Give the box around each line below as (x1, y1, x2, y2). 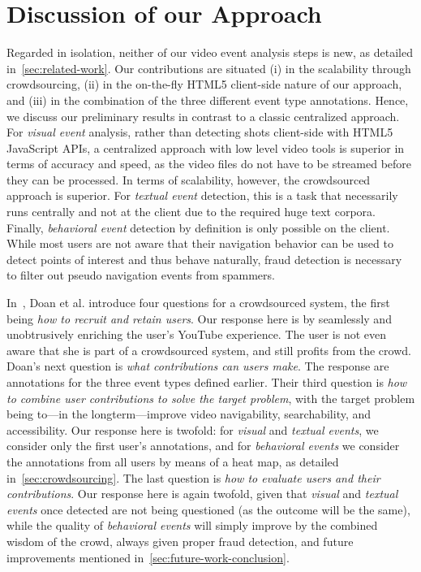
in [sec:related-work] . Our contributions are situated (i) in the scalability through (6, 59, 411, 76)
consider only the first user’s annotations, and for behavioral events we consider (6, 437, 400, 454)
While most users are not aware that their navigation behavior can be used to (6, 235, 393, 252)
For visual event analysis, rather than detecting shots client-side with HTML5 (6, 123, 393, 141)
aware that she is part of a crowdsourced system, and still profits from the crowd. (6, 341, 411, 358)
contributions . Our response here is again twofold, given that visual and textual (6, 485, 398, 502)
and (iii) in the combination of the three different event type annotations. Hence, (6, 91, 409, 108)
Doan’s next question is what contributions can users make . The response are (6, 357, 389, 375)
